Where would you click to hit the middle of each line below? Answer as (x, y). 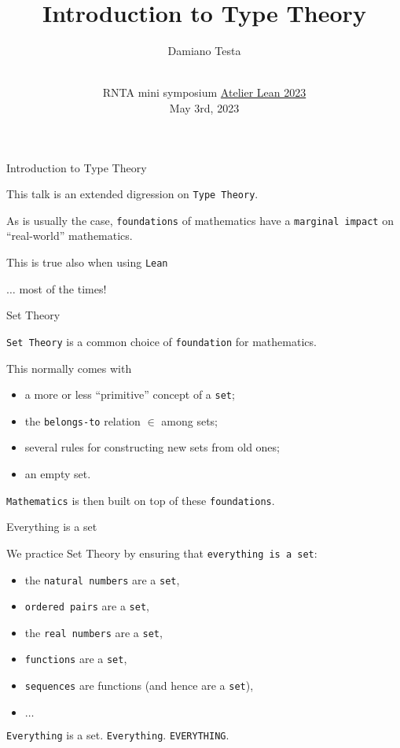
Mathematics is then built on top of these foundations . (141, 500)
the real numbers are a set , (94, 632)
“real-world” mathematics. (70, 236)
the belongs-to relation (83, 420)
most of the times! (63, 288)
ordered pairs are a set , (87, 606)
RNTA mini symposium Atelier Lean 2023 (204, 92)
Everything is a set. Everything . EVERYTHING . (118, 734)
